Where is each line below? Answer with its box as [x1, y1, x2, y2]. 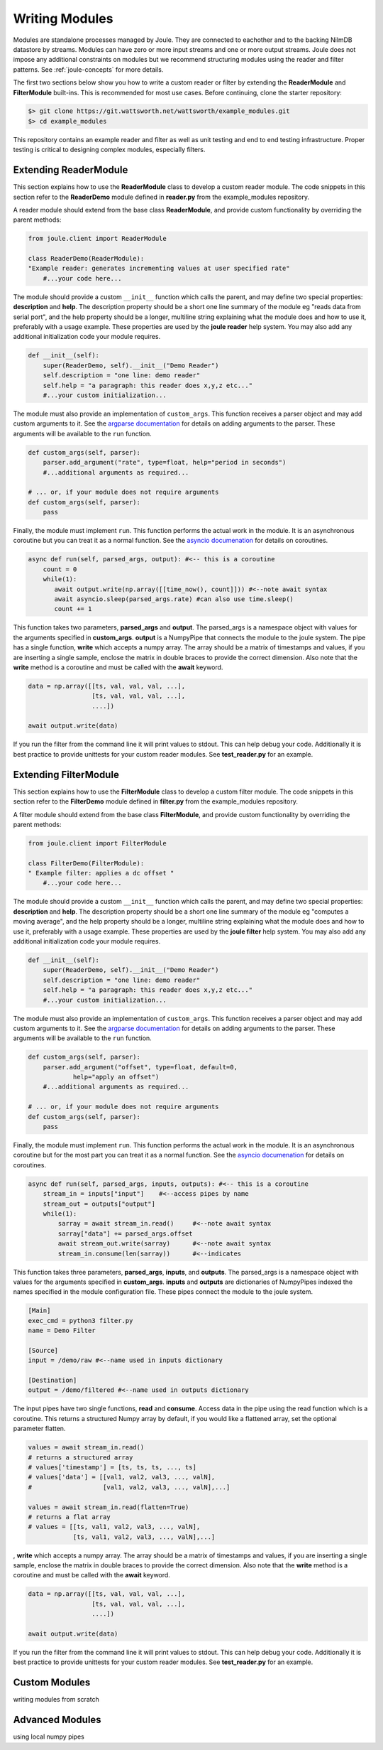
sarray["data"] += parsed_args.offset [57, 1229, 193, 1238]
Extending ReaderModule [13, 164, 128, 176]
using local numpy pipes [13, 1732, 84, 1741]
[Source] [28, 1346, 59, 1354]
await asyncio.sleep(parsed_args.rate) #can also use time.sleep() [54, 595, 294, 603]
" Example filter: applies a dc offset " [28, 869, 174, 877]
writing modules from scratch [13, 1695, 99, 1704]
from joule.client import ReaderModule [28, 234, 167, 243]
